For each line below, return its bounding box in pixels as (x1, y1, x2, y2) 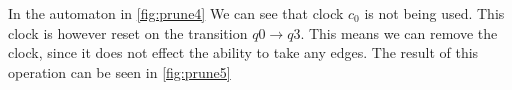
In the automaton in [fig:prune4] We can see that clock (8, 3, 344, 23)
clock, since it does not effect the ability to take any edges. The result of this (8, 42, 479, 63)
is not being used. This (364, 3, 505, 23)
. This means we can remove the (300, 22, 498, 43)
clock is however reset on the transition (8, 22, 248, 43)
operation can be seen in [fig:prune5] (8, 61, 231, 82)
